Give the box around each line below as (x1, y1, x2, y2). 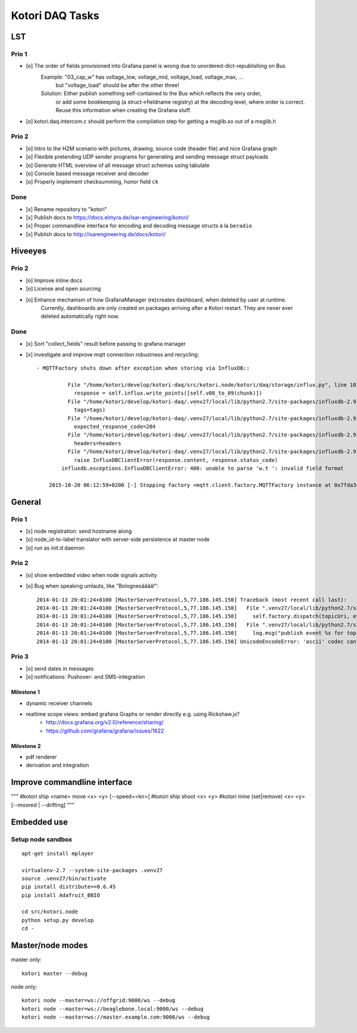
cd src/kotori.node (21, 908, 79, 915)
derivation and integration (26, 762, 89, 769)
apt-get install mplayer (21, 850, 94, 857)
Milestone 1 (11, 688, 40, 696)
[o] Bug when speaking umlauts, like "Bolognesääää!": (26, 582, 159, 590)
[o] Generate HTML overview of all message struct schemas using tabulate (26, 162, 210, 169)
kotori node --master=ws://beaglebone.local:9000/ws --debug (21, 1005, 203, 1012)
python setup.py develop (21, 917, 94, 923)
